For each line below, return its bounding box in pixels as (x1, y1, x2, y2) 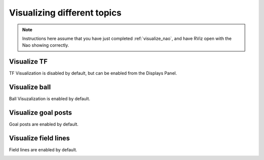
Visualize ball (9, 83, 51, 91)
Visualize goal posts (9, 108, 72, 117)
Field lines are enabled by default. (9, 146, 78, 153)
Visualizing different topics (9, 7, 122, 18)
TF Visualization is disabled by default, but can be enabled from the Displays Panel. (9, 71, 177, 76)
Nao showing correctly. (22, 42, 69, 48)
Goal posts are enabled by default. (9, 122, 79, 127)
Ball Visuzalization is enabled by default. (9, 96, 90, 102)
